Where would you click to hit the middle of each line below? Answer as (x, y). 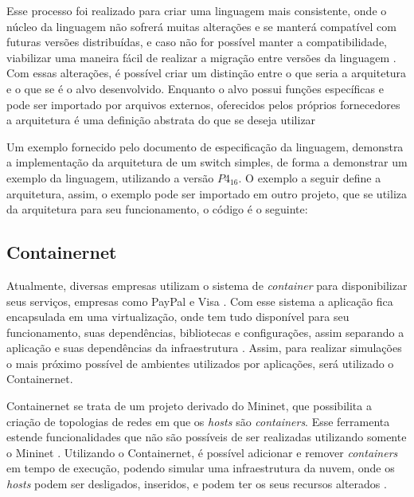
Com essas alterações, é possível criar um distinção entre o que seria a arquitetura (207, 73)
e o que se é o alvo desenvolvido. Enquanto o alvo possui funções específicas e (195, 88)
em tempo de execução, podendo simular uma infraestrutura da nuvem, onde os (201, 468)
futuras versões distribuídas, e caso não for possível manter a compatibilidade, (197, 42)
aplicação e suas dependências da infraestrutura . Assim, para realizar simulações (204, 348)
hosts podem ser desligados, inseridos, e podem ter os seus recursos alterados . (197, 484)
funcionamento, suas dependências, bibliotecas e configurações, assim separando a (205, 332)
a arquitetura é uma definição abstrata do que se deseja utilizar (161, 120)
